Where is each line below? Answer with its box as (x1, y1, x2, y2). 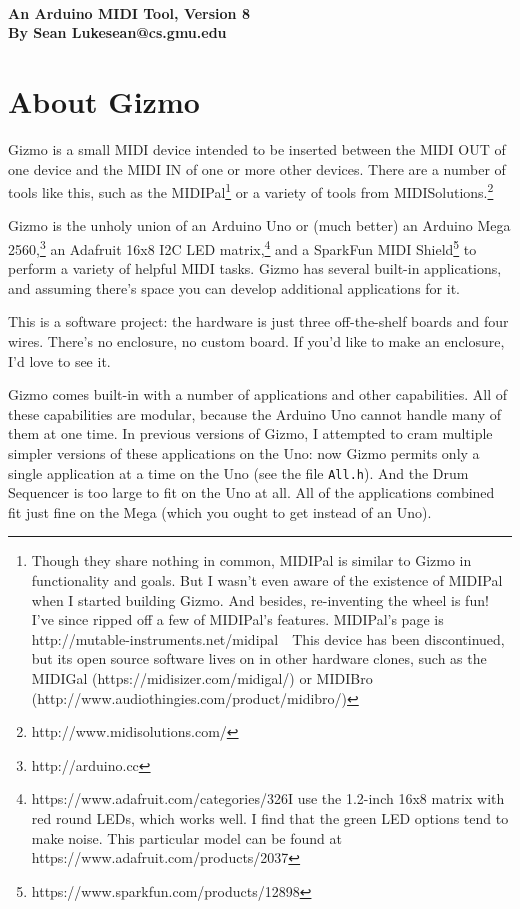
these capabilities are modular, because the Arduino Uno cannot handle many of (8, 403, 502, 424)
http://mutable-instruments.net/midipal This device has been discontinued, (31, 628, 505, 649)
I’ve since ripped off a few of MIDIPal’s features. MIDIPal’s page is (31, 609, 444, 630)
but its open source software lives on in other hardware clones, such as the (31, 648, 487, 669)
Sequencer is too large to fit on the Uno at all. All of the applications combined (8, 482, 495, 503)
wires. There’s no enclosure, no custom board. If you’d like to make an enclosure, (8, 330, 505, 351)
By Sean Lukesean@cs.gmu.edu (8, 22, 227, 43)
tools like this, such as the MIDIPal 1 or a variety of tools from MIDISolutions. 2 (8, 179, 494, 202)
